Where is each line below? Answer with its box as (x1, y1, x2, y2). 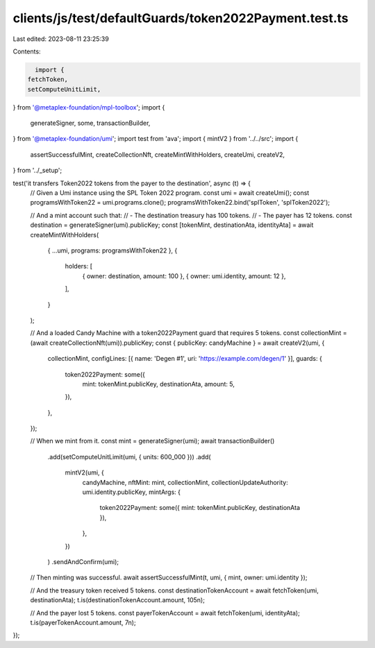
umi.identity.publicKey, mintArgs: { (82, 488, 181, 496)
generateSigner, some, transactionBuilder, (30, 119, 151, 128)
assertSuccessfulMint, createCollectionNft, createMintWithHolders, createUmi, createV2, (30, 150, 285, 159)
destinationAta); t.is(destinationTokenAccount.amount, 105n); (30, 596, 205, 604)
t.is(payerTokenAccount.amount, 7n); (30, 618, 136, 626)
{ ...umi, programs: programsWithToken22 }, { (47, 246, 178, 255)
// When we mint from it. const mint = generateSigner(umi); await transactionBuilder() (30, 437, 275, 445)
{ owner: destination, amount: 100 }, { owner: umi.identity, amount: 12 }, (82, 271, 286, 280)
